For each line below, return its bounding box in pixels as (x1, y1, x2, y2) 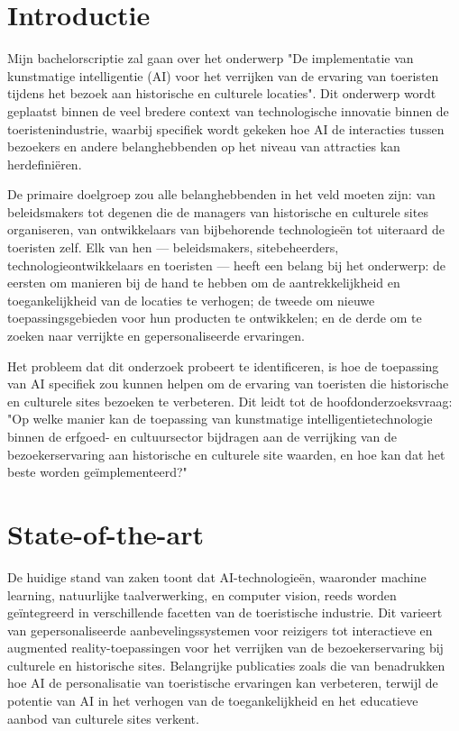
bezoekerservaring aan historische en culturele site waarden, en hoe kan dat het (7, 444, 445, 463)
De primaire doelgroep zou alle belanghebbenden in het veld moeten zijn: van (7, 185, 436, 204)
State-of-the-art (7, 515, 205, 552)
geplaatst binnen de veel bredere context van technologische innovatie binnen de (7, 101, 449, 120)
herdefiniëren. (7, 154, 82, 173)
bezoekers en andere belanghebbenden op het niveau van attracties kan (7, 137, 400, 156)
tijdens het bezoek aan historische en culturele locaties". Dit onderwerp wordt (7, 84, 436, 103)
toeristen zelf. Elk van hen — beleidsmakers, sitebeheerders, (7, 238, 339, 257)
